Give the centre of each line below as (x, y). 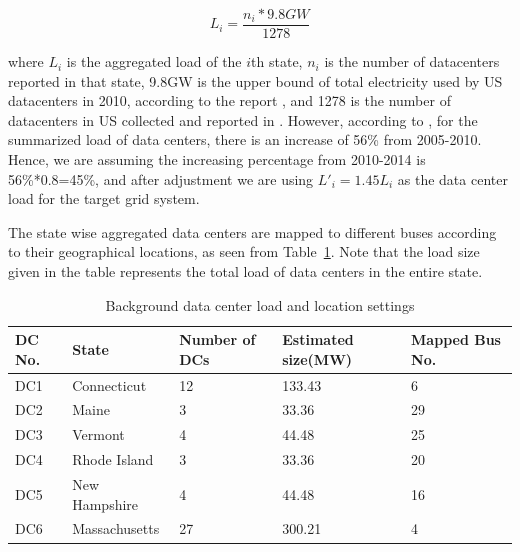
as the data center (452, 178)
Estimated (318, 339)
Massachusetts (116, 528)
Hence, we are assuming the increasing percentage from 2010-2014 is (217, 159)
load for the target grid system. (104, 198)
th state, (277, 61)
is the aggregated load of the (154, 61)
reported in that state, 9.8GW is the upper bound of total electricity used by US (255, 80)
